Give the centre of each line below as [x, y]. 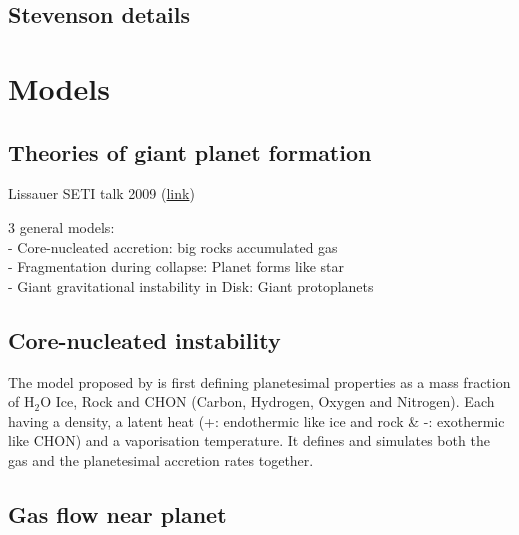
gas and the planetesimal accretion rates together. [161, 459]
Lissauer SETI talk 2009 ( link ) [101, 193]
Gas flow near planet [117, 513]
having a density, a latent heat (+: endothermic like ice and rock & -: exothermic [256, 420]
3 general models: [61, 226]
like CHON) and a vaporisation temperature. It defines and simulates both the [249, 440]
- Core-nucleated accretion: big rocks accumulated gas [173, 246]
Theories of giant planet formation [190, 151]
